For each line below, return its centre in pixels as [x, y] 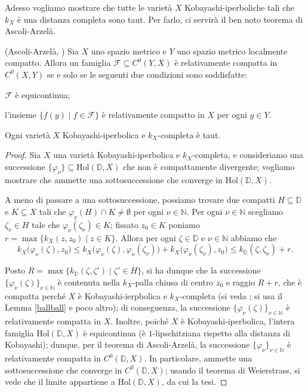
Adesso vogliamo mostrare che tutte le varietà [89, 7]
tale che [46, 224]
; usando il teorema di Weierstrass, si [232, 370]
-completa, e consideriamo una [248, 155]
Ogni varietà [27, 134]
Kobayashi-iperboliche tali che [239, 7]
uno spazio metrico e [129, 51]
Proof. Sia [23, 155]
